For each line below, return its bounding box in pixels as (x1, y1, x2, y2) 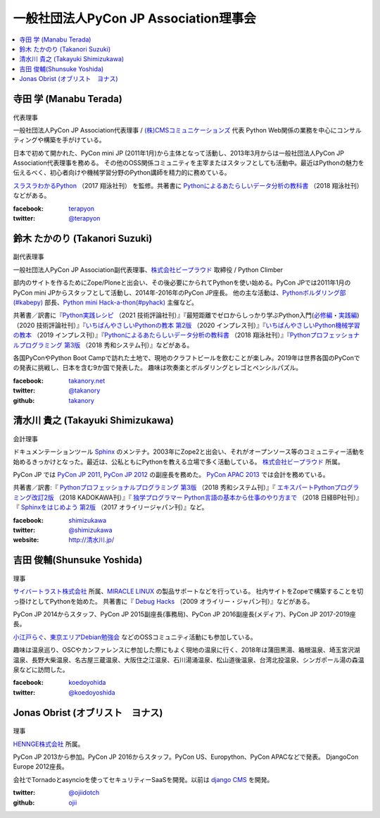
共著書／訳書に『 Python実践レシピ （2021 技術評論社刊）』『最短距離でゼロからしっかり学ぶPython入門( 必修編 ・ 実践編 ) (13, 311, 360, 320)
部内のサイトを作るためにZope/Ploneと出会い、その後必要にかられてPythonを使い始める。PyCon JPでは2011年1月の (13, 278, 351, 287)
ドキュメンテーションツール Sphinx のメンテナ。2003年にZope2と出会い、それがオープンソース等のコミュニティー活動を (13, 447, 365, 456)
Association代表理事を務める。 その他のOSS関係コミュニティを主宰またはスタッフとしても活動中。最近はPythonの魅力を (13, 159, 365, 167)
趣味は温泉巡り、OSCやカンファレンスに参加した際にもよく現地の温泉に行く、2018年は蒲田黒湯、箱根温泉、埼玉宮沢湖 (13, 645, 360, 655)
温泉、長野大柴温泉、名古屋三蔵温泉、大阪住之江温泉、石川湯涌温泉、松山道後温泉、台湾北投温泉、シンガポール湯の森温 (13, 655, 365, 664)
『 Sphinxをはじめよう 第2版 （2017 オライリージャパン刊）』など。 (13, 503, 208, 512)
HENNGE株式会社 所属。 (13, 740, 84, 748)
